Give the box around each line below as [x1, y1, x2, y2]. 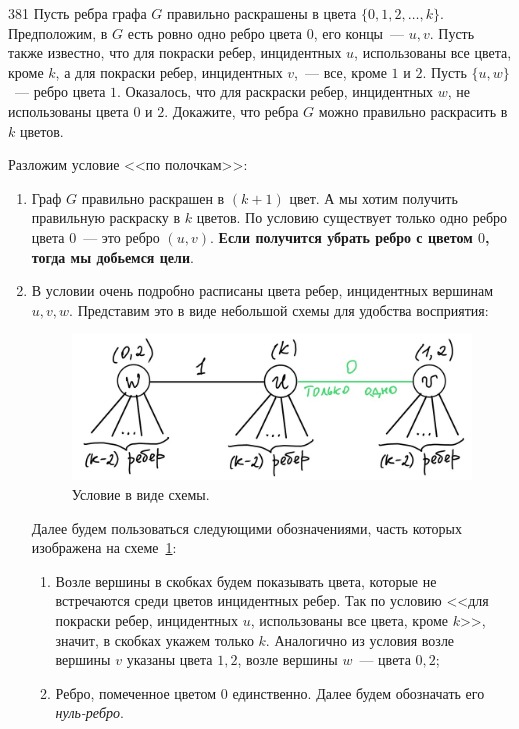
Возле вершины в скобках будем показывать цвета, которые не [55, 570, 437, 591]
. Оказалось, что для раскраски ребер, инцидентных [117, 81, 434, 102]
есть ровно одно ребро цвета [127, 22, 303, 43]
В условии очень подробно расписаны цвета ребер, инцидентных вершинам [31, 280, 494, 301]
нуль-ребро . [55, 702, 124, 723]
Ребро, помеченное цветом [55, 682, 217, 703]
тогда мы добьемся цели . [31, 246, 194, 267]
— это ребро [83, 226, 160, 247]
